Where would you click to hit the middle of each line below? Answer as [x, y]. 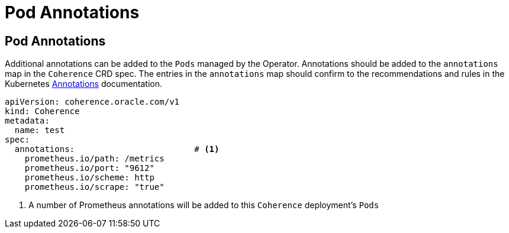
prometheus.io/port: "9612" [89, 168]
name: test [40, 130]
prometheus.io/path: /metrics [94, 159]
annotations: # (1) [117, 149]
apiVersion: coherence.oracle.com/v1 [92, 102]
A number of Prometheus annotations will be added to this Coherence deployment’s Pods [204, 205]
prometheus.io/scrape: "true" [94, 187]
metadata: [27, 121]
